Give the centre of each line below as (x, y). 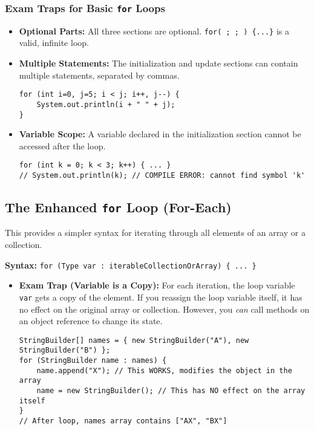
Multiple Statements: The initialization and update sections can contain (159, 63)
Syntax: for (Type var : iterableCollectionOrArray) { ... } (131, 265)
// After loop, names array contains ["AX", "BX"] (123, 421)
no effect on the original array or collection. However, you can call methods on (164, 309)
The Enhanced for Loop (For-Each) (118, 207)
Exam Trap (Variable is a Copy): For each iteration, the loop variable (157, 285)
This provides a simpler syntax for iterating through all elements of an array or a (155, 233)
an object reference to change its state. (91, 321)
